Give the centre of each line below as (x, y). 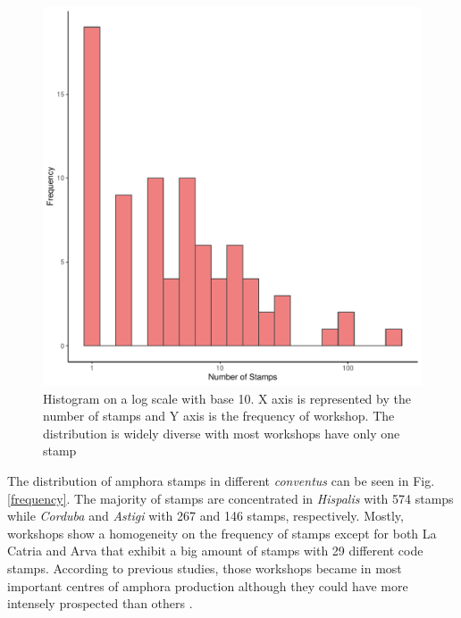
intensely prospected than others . (100, 603)
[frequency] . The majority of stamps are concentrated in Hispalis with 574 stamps (230, 498)
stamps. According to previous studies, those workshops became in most (205, 568)
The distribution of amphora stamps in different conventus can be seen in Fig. (221, 480)
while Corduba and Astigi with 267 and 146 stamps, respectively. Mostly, (205, 516)
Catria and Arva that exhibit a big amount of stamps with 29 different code (215, 551)
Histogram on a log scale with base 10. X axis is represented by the (227, 398)
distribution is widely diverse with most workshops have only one (222, 433)
